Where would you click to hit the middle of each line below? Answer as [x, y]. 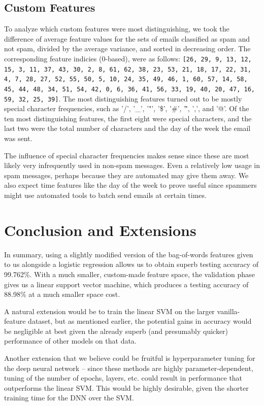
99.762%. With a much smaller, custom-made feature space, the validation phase [129, 274]
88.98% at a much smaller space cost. [62, 294]
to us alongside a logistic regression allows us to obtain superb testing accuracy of [131, 264]
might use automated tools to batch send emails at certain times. [105, 195]
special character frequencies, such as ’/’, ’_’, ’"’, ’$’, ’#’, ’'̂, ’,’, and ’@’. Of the [127, 108]
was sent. [18, 138]
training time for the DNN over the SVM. [69, 398]
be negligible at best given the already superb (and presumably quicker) [116, 331]
